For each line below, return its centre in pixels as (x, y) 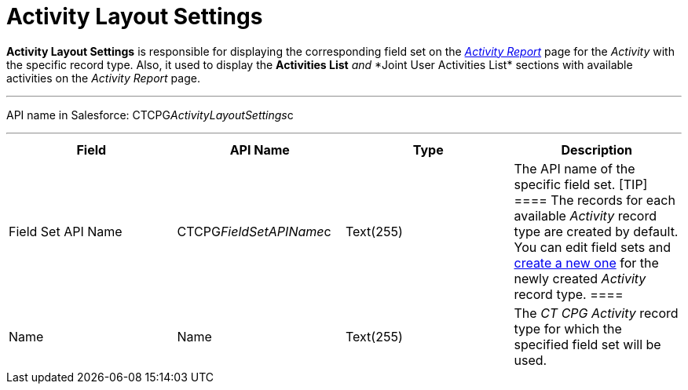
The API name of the (575, 168)
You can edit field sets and (592, 247)
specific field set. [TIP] (581, 184)
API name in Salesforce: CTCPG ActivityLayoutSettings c (150, 115)
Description (597, 149)
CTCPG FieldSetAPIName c (254, 231)
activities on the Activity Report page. (103, 78)
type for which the (568, 328)
